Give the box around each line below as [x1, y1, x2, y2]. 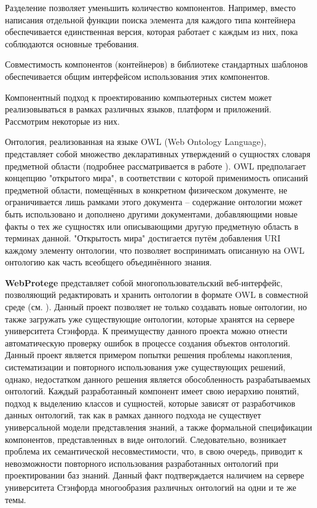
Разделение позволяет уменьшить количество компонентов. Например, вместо [5, 1, 296, 14]
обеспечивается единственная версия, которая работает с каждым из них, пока [5, 25, 298, 38]
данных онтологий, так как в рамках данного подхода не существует [5, 408, 261, 421]
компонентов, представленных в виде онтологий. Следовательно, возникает [5, 432, 287, 445]
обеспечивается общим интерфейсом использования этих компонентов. [5, 69, 270, 82]
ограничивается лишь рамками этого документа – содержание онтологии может [5, 195, 302, 208]
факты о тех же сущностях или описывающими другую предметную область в [5, 219, 299, 232]
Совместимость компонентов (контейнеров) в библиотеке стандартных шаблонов [5, 58, 308, 71]
